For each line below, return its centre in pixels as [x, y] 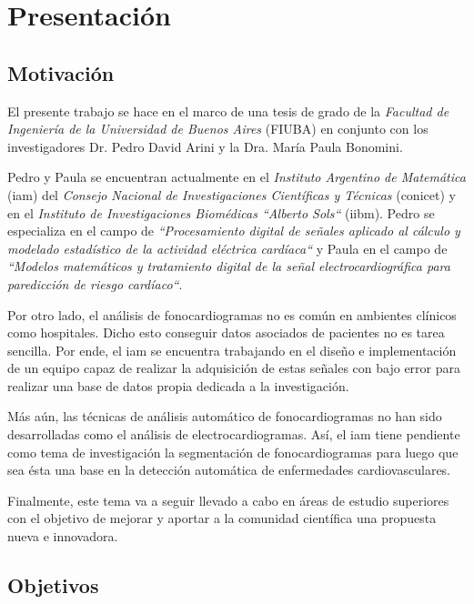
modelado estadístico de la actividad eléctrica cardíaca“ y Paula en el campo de [227, 248]
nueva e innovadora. [63, 536]
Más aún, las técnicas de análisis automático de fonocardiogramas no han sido [225, 416]
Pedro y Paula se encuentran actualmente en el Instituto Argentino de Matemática [237, 177]
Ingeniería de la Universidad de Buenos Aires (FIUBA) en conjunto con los [218, 129]
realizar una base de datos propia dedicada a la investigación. [178, 385]
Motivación [61, 72]
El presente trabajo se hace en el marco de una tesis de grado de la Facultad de [228, 111]
